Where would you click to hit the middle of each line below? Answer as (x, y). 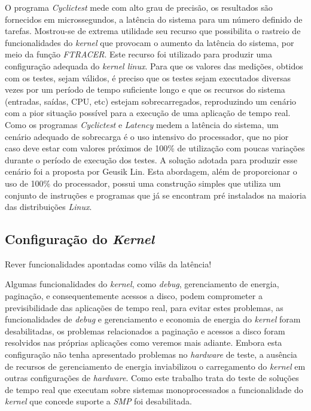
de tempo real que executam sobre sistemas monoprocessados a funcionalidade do (154, 389)
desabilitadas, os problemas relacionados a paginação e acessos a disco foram (145, 331)
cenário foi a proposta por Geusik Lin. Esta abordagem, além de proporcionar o (151, 171)
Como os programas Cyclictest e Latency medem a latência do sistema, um (142, 124)
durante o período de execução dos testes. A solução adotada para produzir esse (151, 159)
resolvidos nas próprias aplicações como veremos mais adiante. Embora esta (144, 342)
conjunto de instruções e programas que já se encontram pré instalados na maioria (155, 195)
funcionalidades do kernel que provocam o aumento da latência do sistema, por (150, 42)
